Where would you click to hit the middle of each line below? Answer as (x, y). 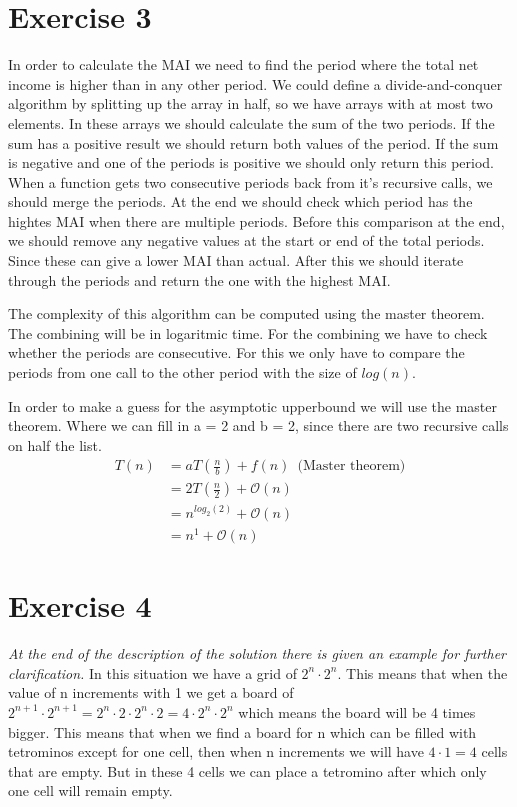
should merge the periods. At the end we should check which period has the (240, 201)
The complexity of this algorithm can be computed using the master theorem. (246, 313)
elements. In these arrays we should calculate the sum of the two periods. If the (251, 122)
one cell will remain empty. (90, 790)
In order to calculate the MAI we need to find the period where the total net (243, 64)
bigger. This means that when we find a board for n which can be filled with (242, 731)
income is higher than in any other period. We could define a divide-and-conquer (255, 83)
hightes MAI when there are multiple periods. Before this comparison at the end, (256, 220)
